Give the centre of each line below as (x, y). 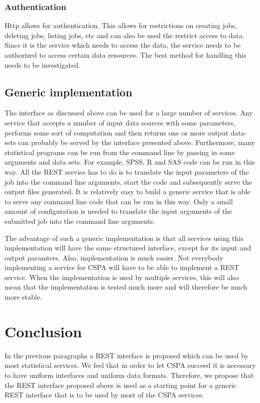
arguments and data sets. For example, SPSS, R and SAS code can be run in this (130, 162)
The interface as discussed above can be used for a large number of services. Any (129, 113)
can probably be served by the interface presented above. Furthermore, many (137, 142)
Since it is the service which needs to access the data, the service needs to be (123, 45)
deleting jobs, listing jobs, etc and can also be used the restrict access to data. (124, 35)
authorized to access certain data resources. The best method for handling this (125, 55)
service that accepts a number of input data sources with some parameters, (120, 122)
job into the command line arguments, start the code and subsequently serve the (128, 181)
